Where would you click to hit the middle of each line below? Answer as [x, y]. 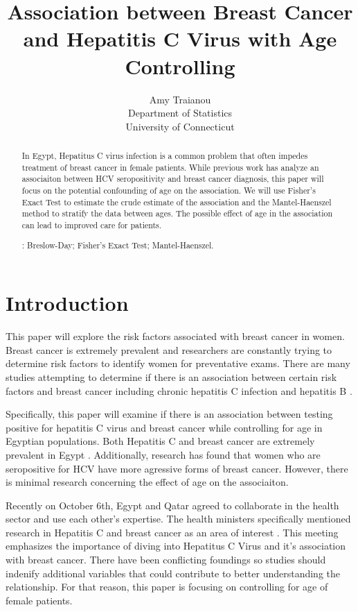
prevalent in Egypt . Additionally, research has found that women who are [163, 454]
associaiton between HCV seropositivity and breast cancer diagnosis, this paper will [173, 179]
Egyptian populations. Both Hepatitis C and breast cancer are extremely [160, 441]
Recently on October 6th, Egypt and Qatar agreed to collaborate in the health [172, 505]
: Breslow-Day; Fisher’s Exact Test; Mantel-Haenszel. [118, 245]
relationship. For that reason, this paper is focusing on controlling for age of [167, 587]
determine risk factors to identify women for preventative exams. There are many [178, 363]
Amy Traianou [180, 99]
